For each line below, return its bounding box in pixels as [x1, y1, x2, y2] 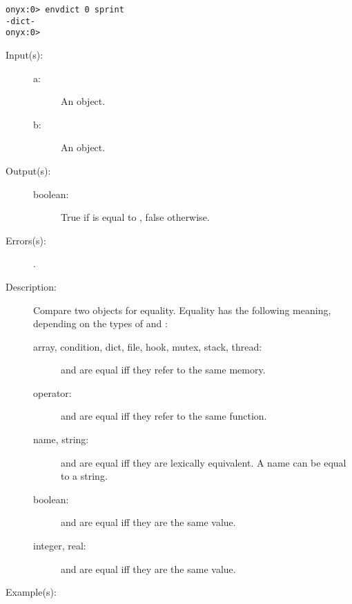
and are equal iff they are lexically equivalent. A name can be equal [61, 455, 346, 469]
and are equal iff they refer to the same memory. [61, 362, 266, 377]
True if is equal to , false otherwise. [61, 210, 210, 224]
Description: [6, 279, 57, 293]
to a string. [61, 469, 108, 483]
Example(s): [6, 585, 57, 599]
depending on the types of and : [33, 316, 168, 331]
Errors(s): [6, 233, 46, 247]
